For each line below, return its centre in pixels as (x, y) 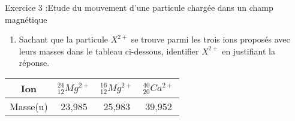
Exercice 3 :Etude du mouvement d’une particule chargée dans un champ (139, 7)
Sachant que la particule (64, 39)
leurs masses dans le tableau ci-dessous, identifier (109, 51)
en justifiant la (249, 51)
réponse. (34, 63)
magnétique (26, 19)
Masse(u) (29, 106)
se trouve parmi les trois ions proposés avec (210, 39)
